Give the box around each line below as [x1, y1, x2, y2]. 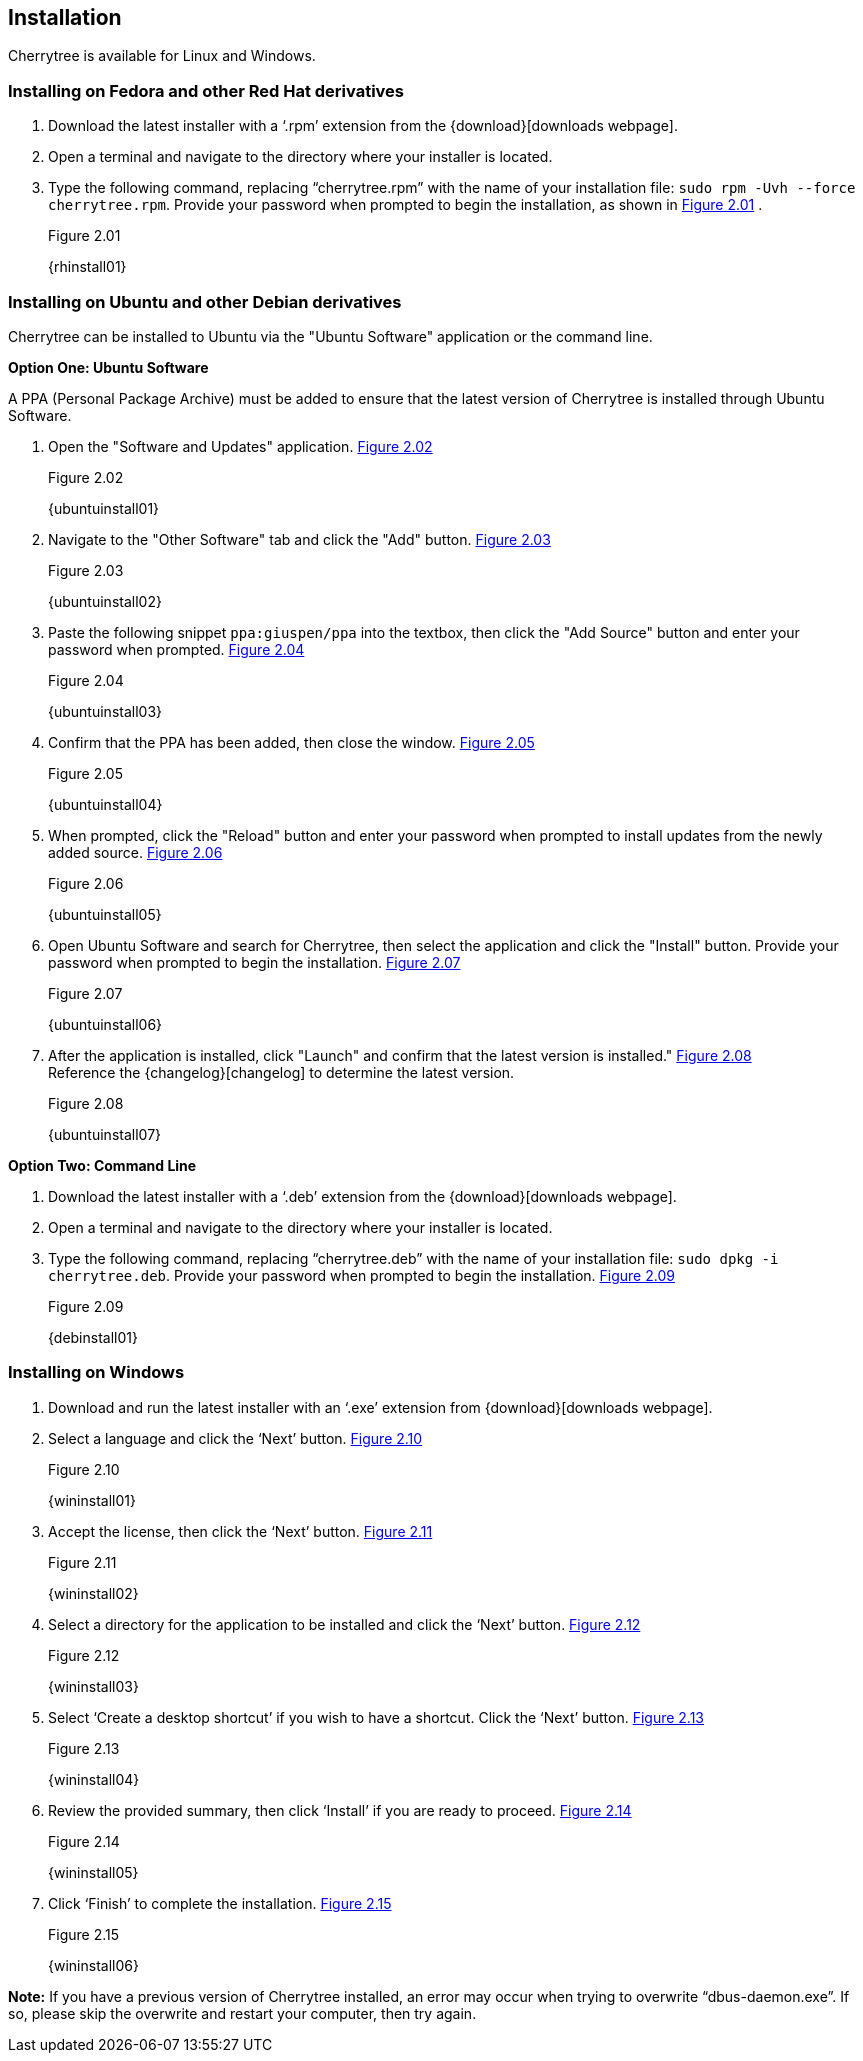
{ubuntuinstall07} [48, 1125, 162, 1143]
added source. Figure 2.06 [48, 843, 223, 861]
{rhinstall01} [48, 258, 127, 276]
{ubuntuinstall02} [48, 592, 162, 610]
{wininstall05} [48, 1863, 139, 1881]
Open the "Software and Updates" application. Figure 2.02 [48, 437, 433, 455]
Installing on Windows [8, 1362, 185, 1383]
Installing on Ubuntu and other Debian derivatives [8, 291, 402, 312]
